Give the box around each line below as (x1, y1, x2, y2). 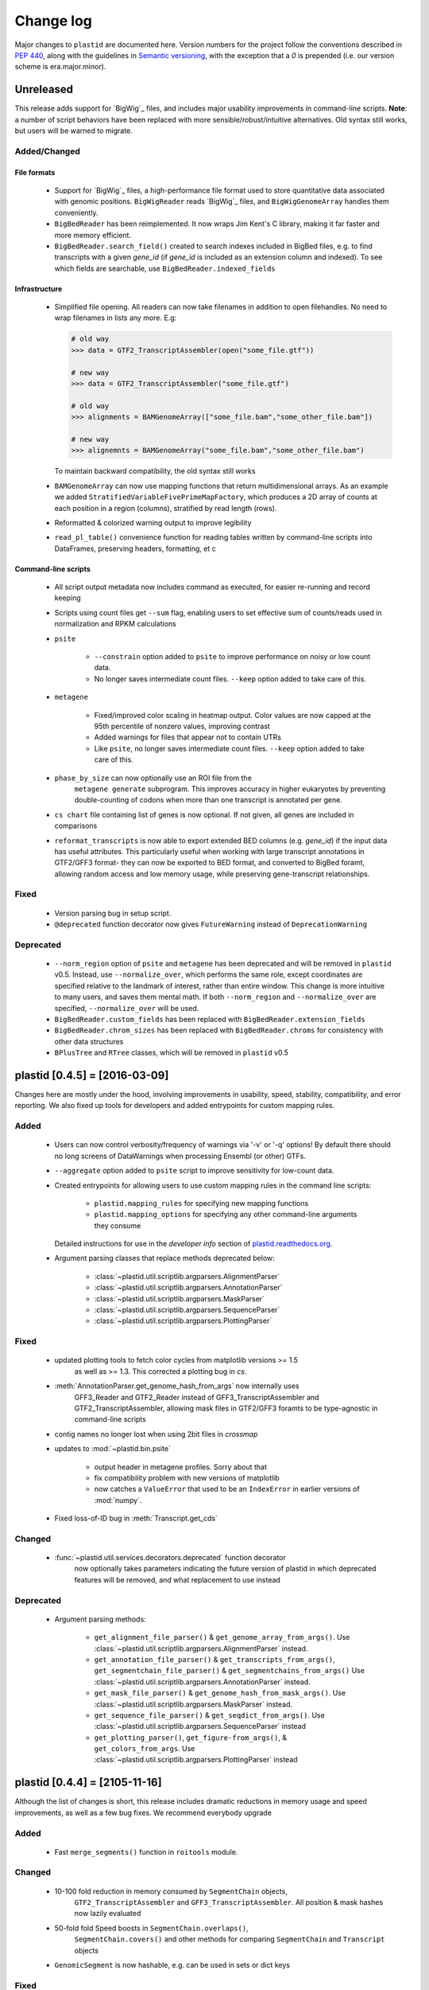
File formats (14, 167, 56, 177)
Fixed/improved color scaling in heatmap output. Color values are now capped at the (94, 710, 372, 720)
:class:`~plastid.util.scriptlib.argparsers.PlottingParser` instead (94, 1755, 298, 1765)
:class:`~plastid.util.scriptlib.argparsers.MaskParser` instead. (94, 1699, 293, 1709)
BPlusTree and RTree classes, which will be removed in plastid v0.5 (54, 1048, 289, 1058)
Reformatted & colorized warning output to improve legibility (54, 517, 252, 527)
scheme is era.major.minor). (14, 62, 106, 72)
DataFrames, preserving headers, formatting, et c (54, 544, 216, 553)
